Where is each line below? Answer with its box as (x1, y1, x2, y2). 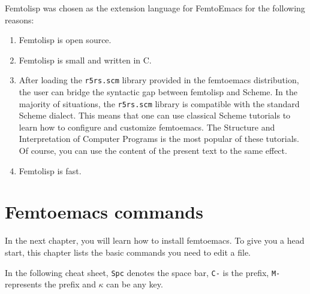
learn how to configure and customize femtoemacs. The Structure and (19, 120, 275, 133)
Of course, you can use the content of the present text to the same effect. (19, 144, 287, 157)
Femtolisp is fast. (19, 164, 82, 177)
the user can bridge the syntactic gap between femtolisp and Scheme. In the (19, 86, 298, 98)
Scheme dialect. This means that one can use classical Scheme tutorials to (19, 109, 291, 122)
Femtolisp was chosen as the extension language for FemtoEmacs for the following (5, 2, 305, 14)
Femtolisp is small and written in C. (19, 53, 152, 66)
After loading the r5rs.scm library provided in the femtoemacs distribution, (19, 74, 299, 86)
